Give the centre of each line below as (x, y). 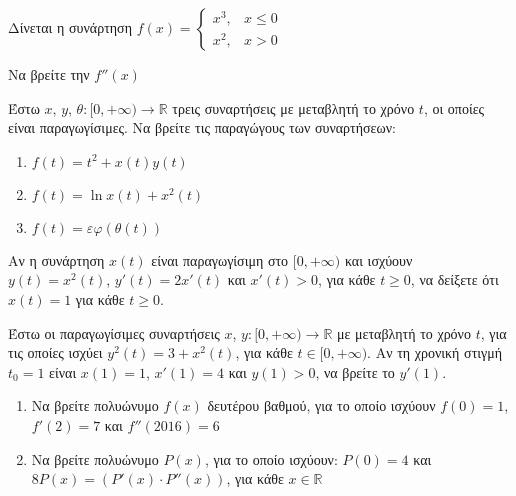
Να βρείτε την (49, 74)
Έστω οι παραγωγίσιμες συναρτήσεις (114, 332)
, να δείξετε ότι (454, 279)
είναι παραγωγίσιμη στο (220, 259)
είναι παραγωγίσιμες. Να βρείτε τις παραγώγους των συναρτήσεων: (202, 127)
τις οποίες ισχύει (55, 352)
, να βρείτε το (355, 371)
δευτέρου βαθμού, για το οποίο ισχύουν (321, 405)
